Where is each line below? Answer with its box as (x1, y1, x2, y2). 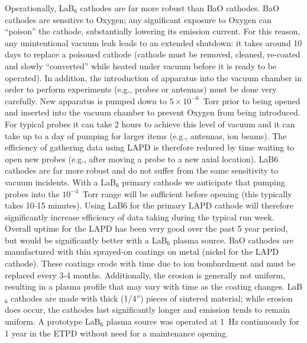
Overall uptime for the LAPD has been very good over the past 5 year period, (5, 222, 288, 235)
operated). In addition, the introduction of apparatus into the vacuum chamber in (5, 71, 302, 84)
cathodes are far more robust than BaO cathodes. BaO (80, 2, 279, 14)
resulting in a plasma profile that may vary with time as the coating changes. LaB (5, 280, 303, 293)
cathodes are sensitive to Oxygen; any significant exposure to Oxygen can (5, 13, 272, 25)
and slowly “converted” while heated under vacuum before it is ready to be (5, 59, 277, 72)
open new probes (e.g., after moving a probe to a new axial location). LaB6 (5, 152, 279, 165)
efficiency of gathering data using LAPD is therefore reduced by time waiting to (5, 141, 295, 153)
